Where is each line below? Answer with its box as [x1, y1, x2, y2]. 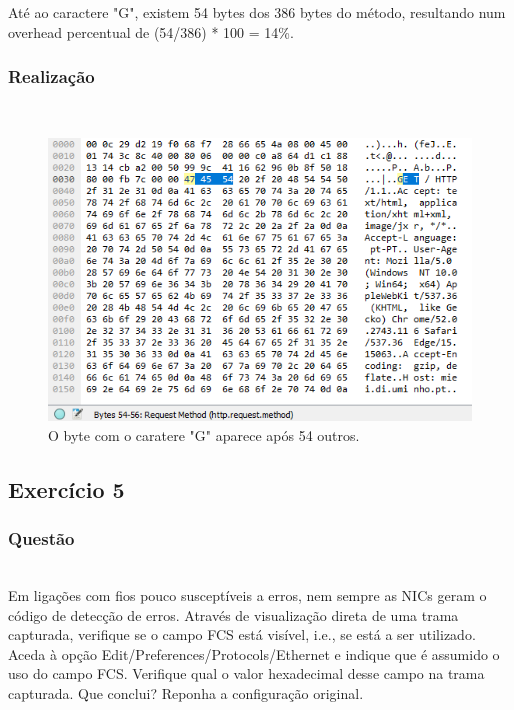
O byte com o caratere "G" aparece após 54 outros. [48, 424, 360, 445]
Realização [8, 64, 95, 89]
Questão [8, 526, 75, 551]
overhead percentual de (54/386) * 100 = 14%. [8, 21, 294, 42]
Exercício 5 [8, 473, 125, 504]
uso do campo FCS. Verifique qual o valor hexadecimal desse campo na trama [8, 663, 485, 684]
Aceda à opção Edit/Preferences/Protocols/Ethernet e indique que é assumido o [8, 643, 500, 664]
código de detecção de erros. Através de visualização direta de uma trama [8, 604, 459, 625]
